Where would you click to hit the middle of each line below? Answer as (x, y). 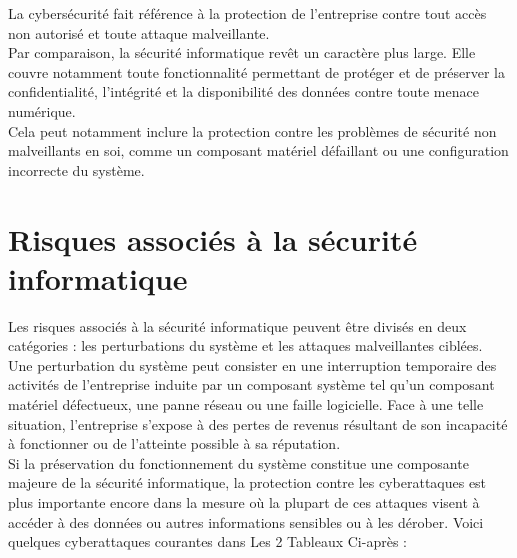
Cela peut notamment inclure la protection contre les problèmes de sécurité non (252, 130)
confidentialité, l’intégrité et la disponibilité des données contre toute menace (243, 91)
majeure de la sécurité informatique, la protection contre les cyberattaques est (247, 482)
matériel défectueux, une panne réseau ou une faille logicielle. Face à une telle (246, 404)
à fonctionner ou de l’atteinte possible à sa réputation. (174, 443)
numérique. (42, 110)
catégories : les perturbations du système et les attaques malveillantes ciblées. (245, 345)
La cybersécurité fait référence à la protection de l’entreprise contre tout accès (247, 13)
